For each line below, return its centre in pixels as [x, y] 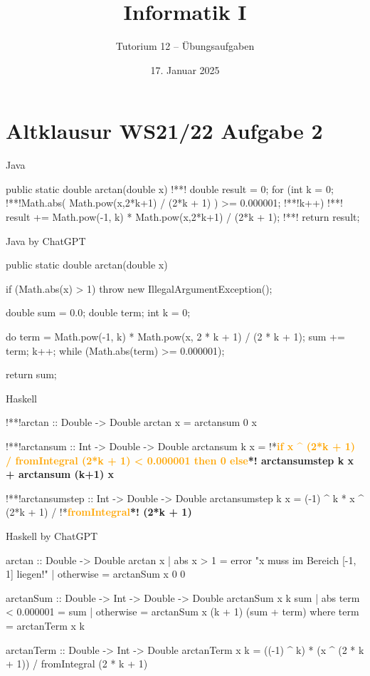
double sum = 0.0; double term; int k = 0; [98, 312]
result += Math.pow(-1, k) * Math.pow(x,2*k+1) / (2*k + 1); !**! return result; [183, 217]
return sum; [31, 374]
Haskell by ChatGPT [52, 535]
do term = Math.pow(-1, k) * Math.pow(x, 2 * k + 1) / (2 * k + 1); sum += [175, 336]
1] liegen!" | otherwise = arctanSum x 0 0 [96, 574]
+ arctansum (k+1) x [60, 474]
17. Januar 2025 [185, 69]
